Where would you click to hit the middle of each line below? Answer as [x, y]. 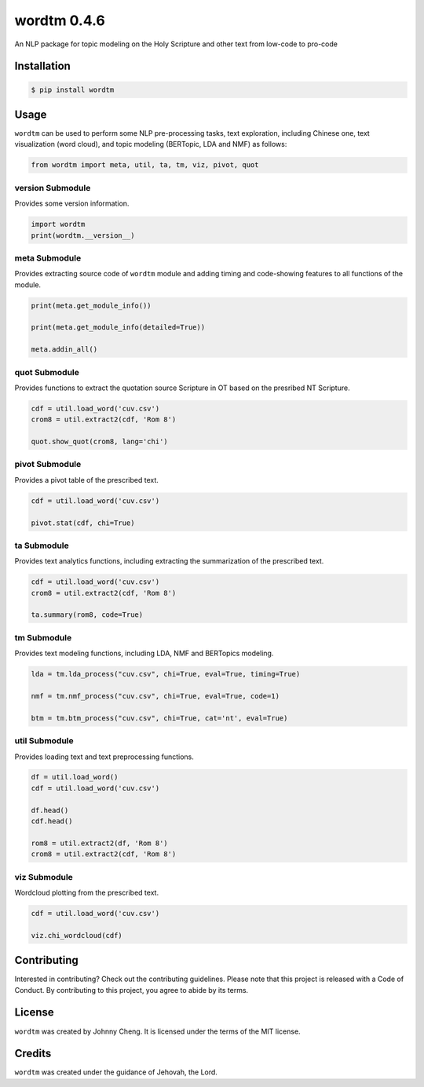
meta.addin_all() [64, 350]
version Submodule [53, 188]
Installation [42, 66]
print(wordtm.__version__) [83, 235]
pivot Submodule [48, 465]
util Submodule [44, 741]
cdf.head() [52, 821]
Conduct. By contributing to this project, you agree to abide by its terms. [132, 990]
